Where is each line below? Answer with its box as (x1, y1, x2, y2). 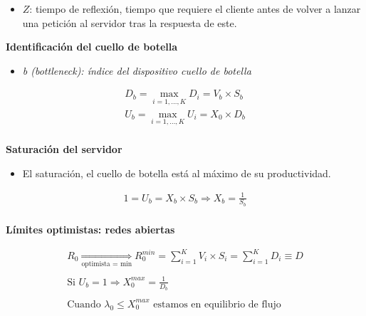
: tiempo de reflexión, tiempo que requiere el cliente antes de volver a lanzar (29, 1, 361, 16)
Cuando (67, 299, 101, 310)
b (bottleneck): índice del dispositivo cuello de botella (22, 63, 251, 78)
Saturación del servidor (6, 141, 122, 156)
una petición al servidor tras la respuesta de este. (22, 15, 237, 30)
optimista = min (81, 260, 132, 268)
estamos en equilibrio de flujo (153, 299, 281, 310)
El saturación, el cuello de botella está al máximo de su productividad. (22, 165, 331, 180)
